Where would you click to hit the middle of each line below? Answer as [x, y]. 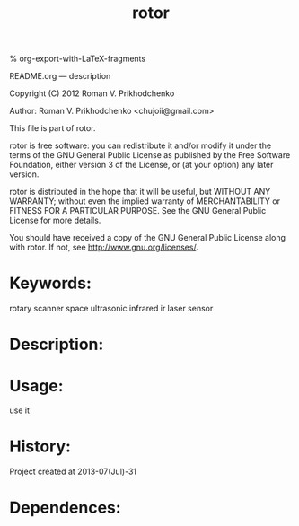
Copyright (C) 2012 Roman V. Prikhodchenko [92, 93]
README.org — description [60, 76]
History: [40, 447]
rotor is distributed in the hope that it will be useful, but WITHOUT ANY [140, 192]
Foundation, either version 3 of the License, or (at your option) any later [141, 165]
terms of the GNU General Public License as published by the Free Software [150, 155]
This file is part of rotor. [53, 128]
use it [19, 410]
